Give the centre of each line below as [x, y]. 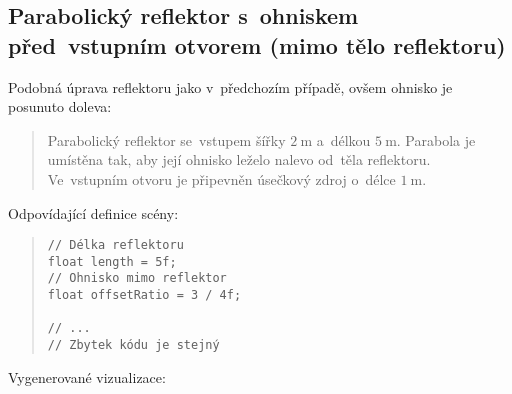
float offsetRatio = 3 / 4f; [144, 295]
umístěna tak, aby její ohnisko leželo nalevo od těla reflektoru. [239, 159]
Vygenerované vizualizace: [87, 376]
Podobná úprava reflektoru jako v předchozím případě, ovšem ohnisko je [230, 86]
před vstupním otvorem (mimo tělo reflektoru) [257, 44]
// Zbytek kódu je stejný [133, 345]
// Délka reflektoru [115, 245]
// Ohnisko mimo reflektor [137, 278]
